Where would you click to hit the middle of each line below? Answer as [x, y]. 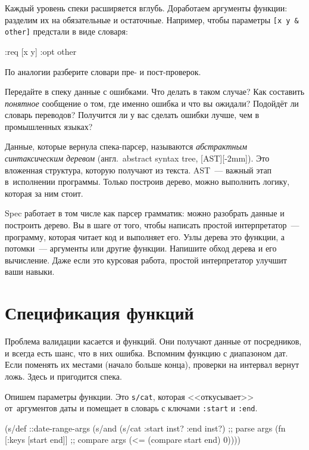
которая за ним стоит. [44, 193]
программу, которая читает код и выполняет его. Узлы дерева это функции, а [145, 236]
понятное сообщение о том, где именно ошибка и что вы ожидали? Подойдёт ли [152, 103]
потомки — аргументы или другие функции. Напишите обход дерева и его [141, 248]
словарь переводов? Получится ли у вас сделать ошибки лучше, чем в [132, 115]
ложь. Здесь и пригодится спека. [63, 376]
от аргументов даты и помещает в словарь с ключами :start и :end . [131, 408]
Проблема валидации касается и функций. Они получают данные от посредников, [153, 341]
